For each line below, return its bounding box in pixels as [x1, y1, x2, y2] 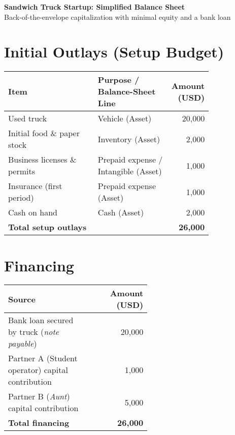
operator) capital [8, 364, 68, 376]
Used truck [8, 112, 47, 125]
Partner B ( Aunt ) [8, 390, 70, 402]
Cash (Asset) [97, 206, 144, 219]
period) [8, 192, 34, 204]
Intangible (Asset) [97, 165, 162, 177]
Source [8, 293, 36, 305]
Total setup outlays [8, 221, 87, 233]
